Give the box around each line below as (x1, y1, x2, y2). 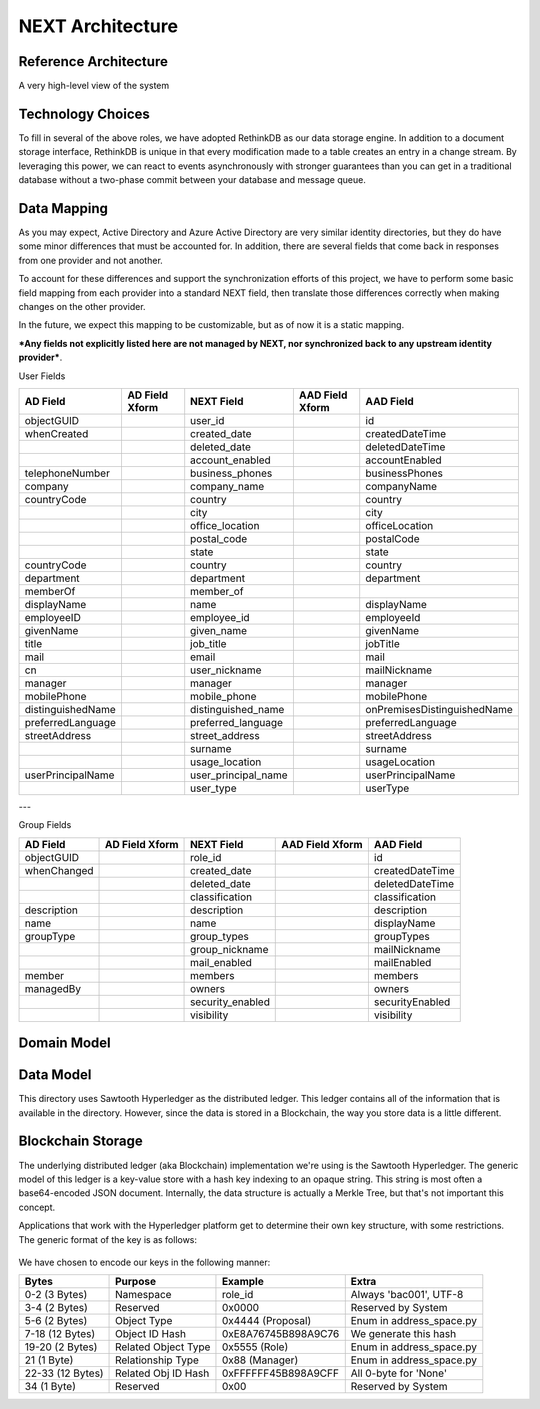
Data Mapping (18, 200, 109, 217)
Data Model (18, 1066, 92, 1084)
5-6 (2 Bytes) (24, 1314, 88, 1328)
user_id (190, 413, 225, 427)
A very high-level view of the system (18, 80, 170, 92)
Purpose (115, 1275, 157, 1289)
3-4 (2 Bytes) (24, 1301, 89, 1315)
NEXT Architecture (18, 15, 179, 37)
